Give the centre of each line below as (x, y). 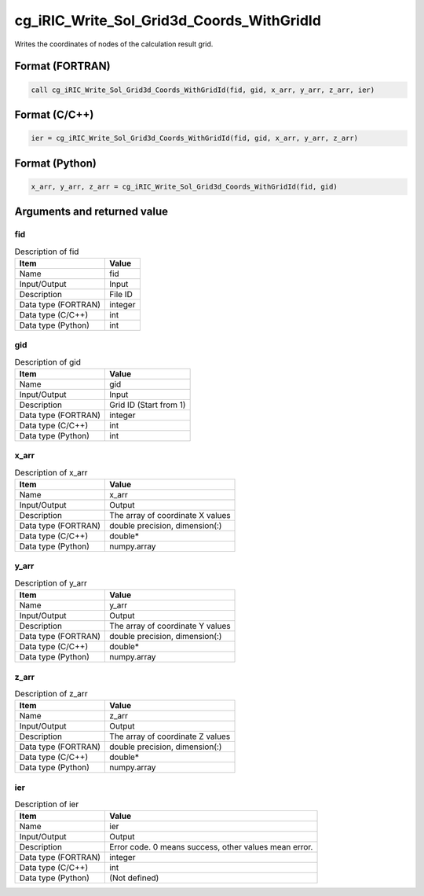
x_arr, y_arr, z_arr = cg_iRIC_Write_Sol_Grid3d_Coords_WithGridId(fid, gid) (184, 186)
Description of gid (48, 362)
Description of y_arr (51, 583)
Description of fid (47, 252)
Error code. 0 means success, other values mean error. (211, 847)
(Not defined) (134, 878)
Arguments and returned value (91, 212)
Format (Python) (56, 163)
